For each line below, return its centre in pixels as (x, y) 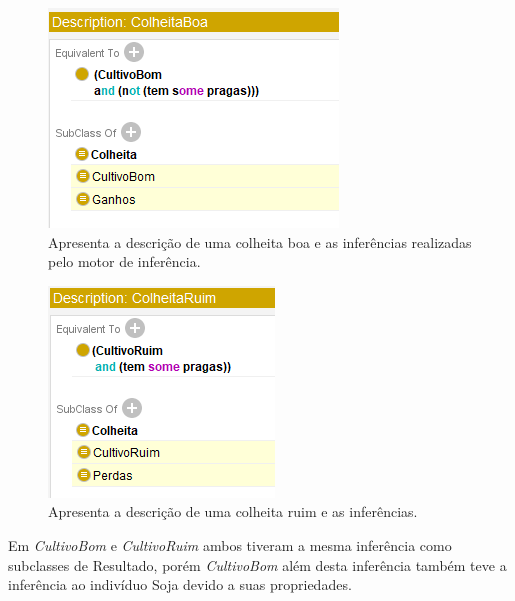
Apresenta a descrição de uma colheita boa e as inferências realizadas (260, 241)
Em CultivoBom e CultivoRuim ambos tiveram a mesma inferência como (230, 544)
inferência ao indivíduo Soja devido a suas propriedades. (180, 584)
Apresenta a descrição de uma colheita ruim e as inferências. (233, 511)
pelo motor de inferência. (124, 261)
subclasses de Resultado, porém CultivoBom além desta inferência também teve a (257, 564)
